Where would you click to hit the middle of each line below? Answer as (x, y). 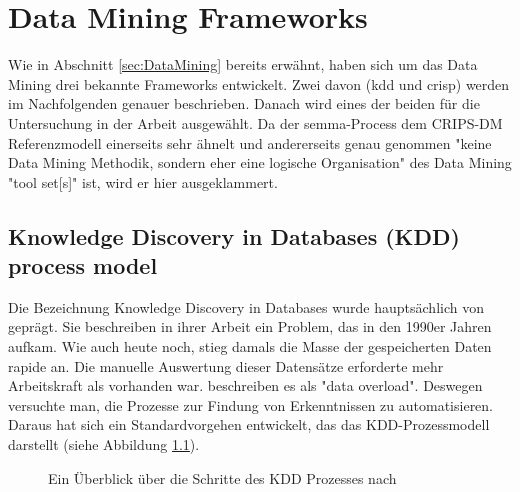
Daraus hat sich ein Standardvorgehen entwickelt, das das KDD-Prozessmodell (249, 424)
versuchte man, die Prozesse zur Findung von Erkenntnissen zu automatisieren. (251, 404)
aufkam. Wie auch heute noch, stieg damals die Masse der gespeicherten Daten (250, 346)
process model (83, 265)
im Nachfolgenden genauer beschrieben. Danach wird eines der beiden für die (244, 103)
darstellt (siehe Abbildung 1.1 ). (104, 444)
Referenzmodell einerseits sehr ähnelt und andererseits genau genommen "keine (250, 142)
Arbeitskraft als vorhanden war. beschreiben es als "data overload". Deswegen (245, 385)
